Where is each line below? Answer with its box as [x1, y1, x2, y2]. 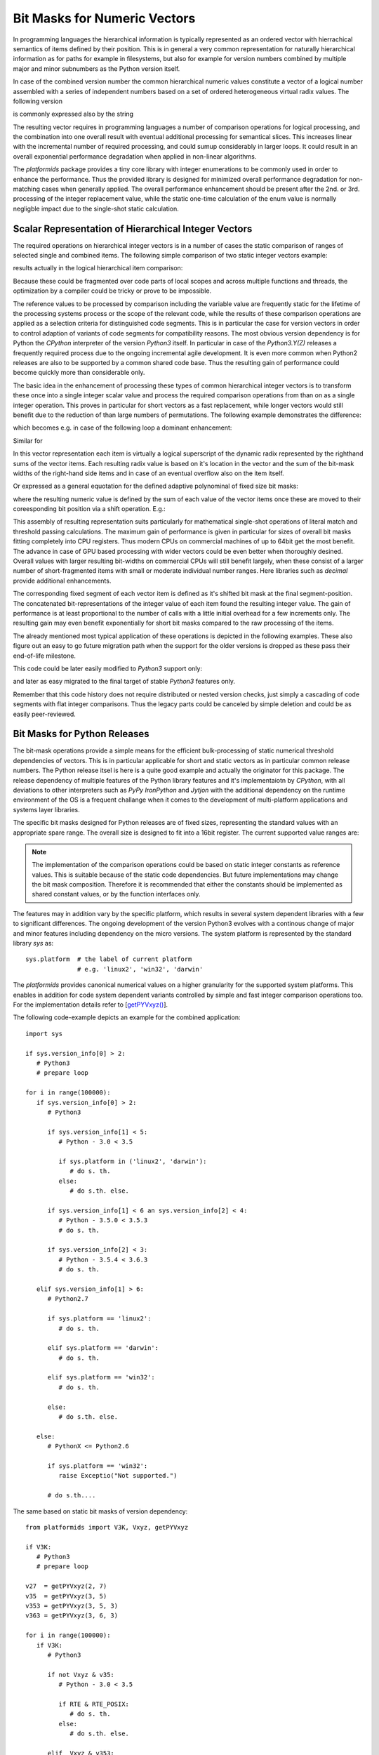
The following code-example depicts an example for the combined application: [13, 1013, 241, 1021]
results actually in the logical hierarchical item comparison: [13, 264, 183, 272]
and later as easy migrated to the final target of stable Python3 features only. [13, 677, 235, 686]
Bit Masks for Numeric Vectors [13, 11, 196, 26]
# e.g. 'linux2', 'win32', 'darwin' [77, 965, 204, 973]
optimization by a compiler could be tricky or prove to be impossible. [13, 286, 212, 295]
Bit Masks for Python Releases [13, 728, 150, 740]
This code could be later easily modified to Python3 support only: [13, 664, 203, 673]
